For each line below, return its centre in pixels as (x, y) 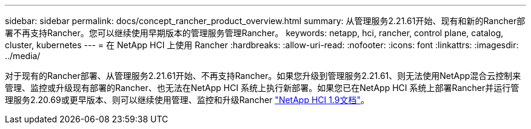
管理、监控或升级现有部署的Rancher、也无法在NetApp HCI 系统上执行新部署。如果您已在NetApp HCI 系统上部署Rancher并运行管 (262, 88)
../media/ (23, 56)
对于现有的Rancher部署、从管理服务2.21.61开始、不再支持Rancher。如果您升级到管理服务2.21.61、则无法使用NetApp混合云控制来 (263, 76)
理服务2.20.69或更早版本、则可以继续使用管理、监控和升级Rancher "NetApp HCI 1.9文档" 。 (187, 100)
